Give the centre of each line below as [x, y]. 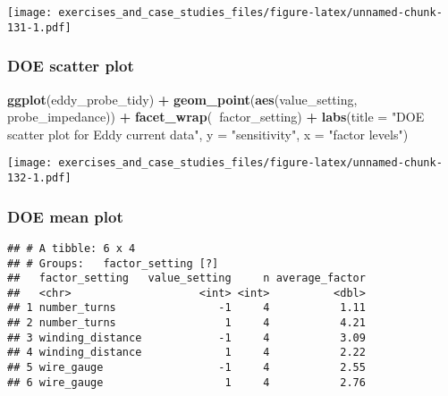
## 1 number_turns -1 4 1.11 [186, 308]
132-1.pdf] [39, 177]
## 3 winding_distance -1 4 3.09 [186, 337]
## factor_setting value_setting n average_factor [186, 278]
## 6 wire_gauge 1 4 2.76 [186, 382]
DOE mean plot [65, 216]
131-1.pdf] [39, 27]
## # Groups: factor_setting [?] [113, 263]
